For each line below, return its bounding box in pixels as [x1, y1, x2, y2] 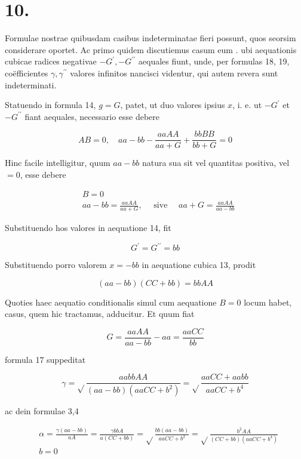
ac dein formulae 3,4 [5, 405, 79, 417]
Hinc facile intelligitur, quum [5, 156, 110, 169]
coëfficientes [5, 66, 48, 79]
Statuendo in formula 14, [5, 98, 96, 111]
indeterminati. [5, 78, 57, 91]
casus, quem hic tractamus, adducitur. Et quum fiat [5, 307, 195, 320]
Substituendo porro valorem [5, 258, 107, 271]
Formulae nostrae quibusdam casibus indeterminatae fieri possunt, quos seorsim [5, 32, 296, 44]
